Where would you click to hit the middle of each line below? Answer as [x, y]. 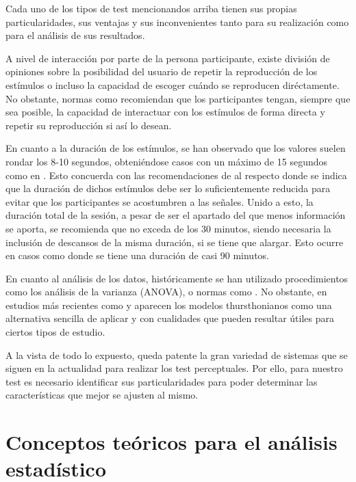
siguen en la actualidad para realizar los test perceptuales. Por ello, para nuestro [174, 368]
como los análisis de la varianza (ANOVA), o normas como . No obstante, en [166, 292]
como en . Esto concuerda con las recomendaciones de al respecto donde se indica [176, 175]
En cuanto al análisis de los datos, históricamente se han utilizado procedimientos [177, 278]
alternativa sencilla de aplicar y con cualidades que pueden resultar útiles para [170, 318]
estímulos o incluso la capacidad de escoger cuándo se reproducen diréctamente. [173, 84]
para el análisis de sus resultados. [75, 35]
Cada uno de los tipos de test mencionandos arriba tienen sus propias [151, 8]
